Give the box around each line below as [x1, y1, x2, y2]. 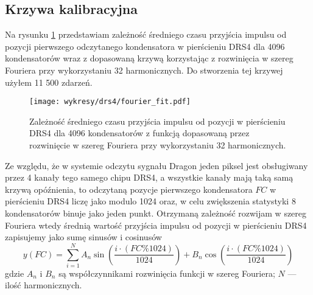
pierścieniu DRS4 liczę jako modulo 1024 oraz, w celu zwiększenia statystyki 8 [5, 195, 296, 207]
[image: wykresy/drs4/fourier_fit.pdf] [29, 97, 191, 106]
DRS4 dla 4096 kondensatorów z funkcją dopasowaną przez [29, 127, 250, 139]
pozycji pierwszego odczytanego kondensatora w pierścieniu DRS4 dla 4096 [5, 40, 285, 52]
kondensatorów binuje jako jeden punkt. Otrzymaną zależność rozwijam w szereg [5, 206, 307, 219]
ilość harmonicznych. [5, 279, 82, 291]
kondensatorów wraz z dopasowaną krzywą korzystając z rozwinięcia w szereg [5, 52, 294, 64]
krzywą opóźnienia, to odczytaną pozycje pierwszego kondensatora [5, 182, 253, 195]
